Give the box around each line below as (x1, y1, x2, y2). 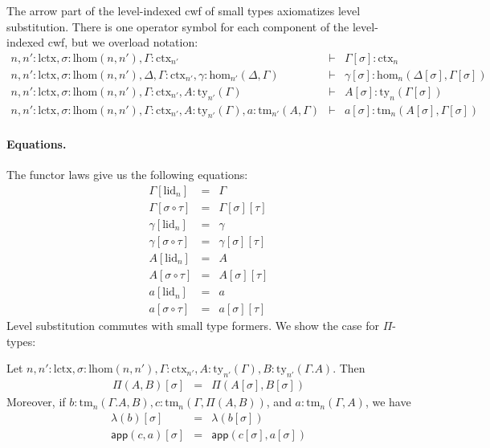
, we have (365, 393, 411, 410)
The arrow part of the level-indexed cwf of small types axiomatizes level (6, 2, 361, 18)
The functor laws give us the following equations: (6, 166, 248, 183)
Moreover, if (6, 393, 66, 410)
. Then (333, 360, 365, 377)
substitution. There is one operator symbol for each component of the (6, 18, 349, 35)
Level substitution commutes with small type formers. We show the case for (6, 317, 379, 334)
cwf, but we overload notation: (47, 34, 198, 51)
